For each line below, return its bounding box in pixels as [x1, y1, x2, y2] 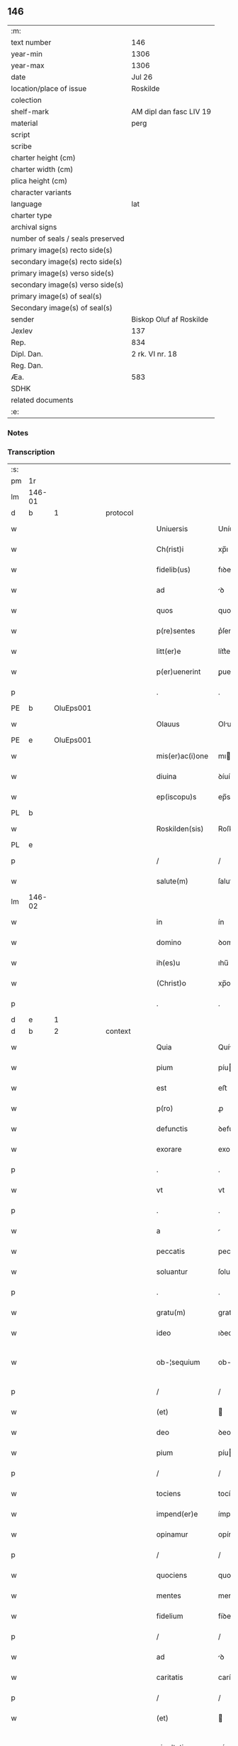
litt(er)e [156, 646, 181, 656]
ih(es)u [156, 958, 181, 968]
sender [11, 314, 35, 324]
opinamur [156, 1529, 188, 1539]
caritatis [156, 1672, 183, 1682]
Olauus [156, 719, 180, 729]
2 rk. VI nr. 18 [131, 349, 177, 359]
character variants [11, 187, 72, 197]
